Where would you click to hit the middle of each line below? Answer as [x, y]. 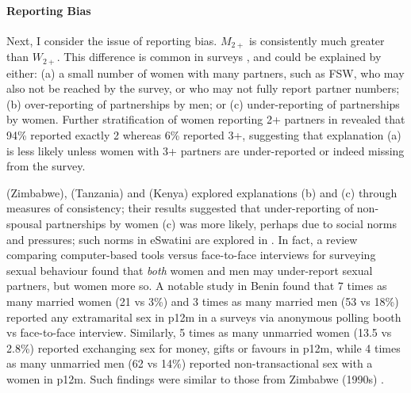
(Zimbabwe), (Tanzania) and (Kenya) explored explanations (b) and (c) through [202, 192]
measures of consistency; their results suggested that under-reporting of [180, 208]
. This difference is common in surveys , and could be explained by [219, 57]
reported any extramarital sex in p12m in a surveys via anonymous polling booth [204, 317]
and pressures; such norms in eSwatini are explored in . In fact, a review [182, 239]
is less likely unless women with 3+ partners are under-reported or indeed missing [205, 150]
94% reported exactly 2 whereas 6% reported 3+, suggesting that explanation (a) [204, 135]
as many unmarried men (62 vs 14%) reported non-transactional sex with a [190, 363]
